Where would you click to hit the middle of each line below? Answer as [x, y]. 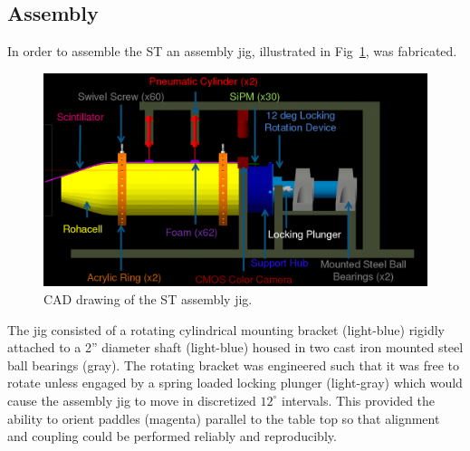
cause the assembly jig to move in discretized [132, 400]
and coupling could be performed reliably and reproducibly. [172, 436]
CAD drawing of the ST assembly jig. [148, 298]
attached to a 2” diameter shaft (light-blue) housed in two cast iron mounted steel [235, 347]
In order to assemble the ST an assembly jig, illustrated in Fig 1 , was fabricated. [232, 51]
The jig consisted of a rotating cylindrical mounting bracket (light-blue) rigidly [226, 329]
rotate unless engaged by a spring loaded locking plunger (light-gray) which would [235, 383]
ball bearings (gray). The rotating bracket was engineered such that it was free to [234, 365]
